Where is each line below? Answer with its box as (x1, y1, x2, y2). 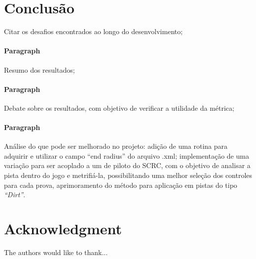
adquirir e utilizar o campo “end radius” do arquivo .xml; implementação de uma (4, 150, 249, 161)
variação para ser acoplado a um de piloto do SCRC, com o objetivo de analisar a (4, 160, 251, 171)
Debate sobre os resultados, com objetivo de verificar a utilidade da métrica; (4, 102, 234, 113)
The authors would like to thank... (4, 247, 108, 257)
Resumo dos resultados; (4, 64, 75, 75)
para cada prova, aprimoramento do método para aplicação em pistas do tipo (4, 179, 237, 190)
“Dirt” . (4, 189, 26, 200)
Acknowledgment (4, 218, 122, 239)
